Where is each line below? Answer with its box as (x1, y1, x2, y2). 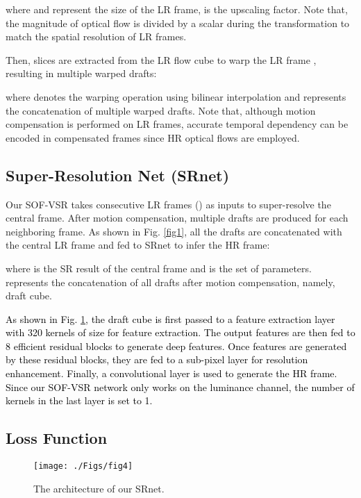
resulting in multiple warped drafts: (6, 66, 157, 81)
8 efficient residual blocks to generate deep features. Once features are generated (6, 338, 347, 353)
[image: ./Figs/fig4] (33, 461, 133, 472)
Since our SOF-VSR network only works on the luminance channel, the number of (6, 379, 355, 394)
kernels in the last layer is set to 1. (6, 393, 153, 408)
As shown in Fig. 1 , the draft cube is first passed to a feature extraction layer (6, 311, 335, 326)
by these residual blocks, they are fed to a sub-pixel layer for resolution (6, 352, 308, 367)
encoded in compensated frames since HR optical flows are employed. (6, 130, 300, 144)
